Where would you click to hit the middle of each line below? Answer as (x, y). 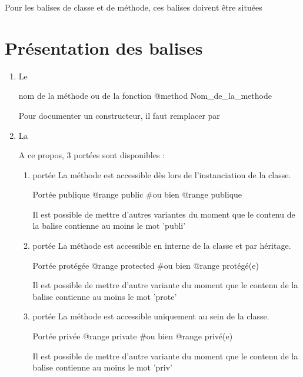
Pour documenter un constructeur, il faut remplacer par (119, 115)
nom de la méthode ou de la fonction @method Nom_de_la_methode (145, 96)
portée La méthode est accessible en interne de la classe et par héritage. (162, 246)
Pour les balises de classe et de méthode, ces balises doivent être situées (134, 7)
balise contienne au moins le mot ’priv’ (103, 367)
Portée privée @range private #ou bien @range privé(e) (133, 336)
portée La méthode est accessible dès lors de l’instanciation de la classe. (162, 174)
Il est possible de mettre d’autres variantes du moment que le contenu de (164, 214)
